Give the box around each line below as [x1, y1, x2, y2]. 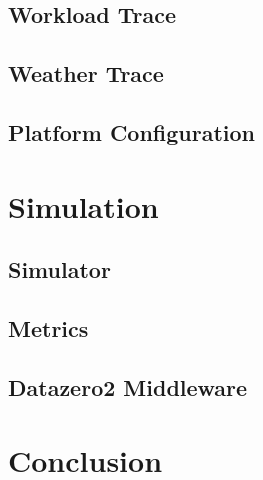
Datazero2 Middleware [8, 371, 248, 402]
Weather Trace [8, 58, 164, 89]
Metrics [8, 312, 89, 343]
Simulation [8, 185, 159, 226]
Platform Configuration [8, 116, 256, 147]
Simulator [8, 254, 111, 285]
